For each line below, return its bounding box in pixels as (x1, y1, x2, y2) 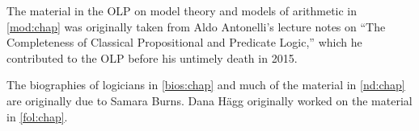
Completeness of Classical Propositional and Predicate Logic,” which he (6, 34, 362, 51)
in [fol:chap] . (6, 108, 68, 125)
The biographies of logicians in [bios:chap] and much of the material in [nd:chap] (6, 76, 405, 93)
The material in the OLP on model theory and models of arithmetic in (6, 2, 358, 18)
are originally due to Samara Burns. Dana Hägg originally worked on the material (6, 92, 413, 108)
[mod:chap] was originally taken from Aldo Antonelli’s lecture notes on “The (6, 18, 386, 35)
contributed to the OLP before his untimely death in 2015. (6, 49, 298, 66)
